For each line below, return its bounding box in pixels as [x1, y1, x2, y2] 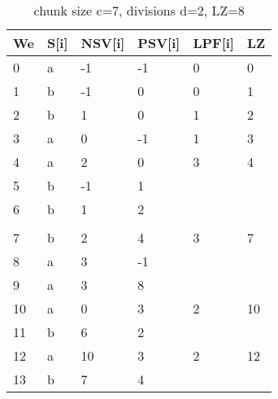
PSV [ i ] [137, 33, 180, 52]
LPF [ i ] [193, 33, 234, 52]
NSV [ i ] [80, 33, 125, 52]
